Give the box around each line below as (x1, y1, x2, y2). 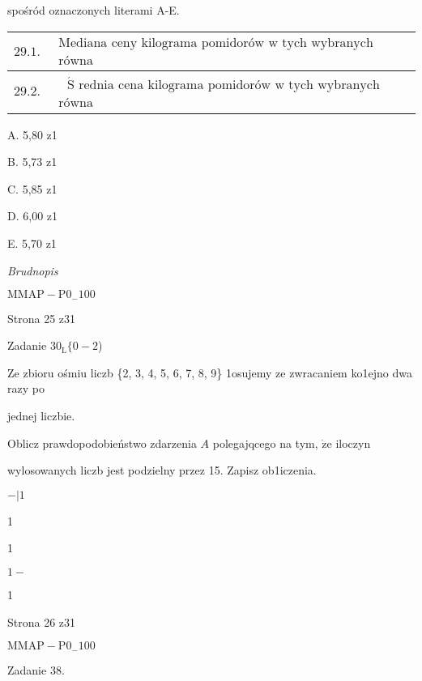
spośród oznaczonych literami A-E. (7, 2, 180, 18)
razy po (7, 380, 45, 397)
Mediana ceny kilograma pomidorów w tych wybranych (58, 36, 373, 50)
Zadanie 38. (7, 661, 65, 678)
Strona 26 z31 (7, 613, 76, 630)
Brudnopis (7, 262, 58, 279)
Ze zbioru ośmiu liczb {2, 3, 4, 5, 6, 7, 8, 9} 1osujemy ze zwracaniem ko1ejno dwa (7, 364, 412, 381)
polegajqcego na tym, (212, 434, 318, 451)
